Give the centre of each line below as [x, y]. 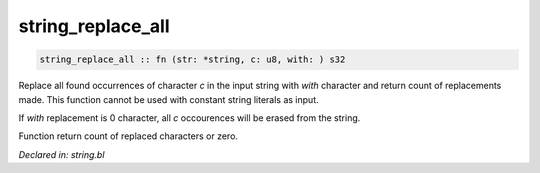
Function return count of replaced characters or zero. [128, 136]
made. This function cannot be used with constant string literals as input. [168, 99]
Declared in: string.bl [61, 154]
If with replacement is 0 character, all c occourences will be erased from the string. [189, 117]
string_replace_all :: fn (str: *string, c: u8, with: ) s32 [192, 59]
